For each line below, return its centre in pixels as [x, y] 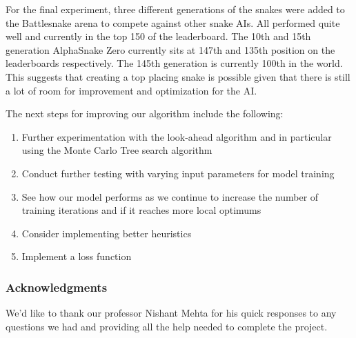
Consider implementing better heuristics [107, 233]
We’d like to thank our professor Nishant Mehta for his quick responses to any [171, 313]
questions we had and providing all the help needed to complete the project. [167, 326]
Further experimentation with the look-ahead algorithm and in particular [177, 136]
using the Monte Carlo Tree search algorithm [117, 150]
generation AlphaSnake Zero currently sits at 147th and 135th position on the [170, 49]
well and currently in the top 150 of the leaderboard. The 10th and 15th [158, 36]
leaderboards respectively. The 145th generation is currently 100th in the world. [174, 63]
